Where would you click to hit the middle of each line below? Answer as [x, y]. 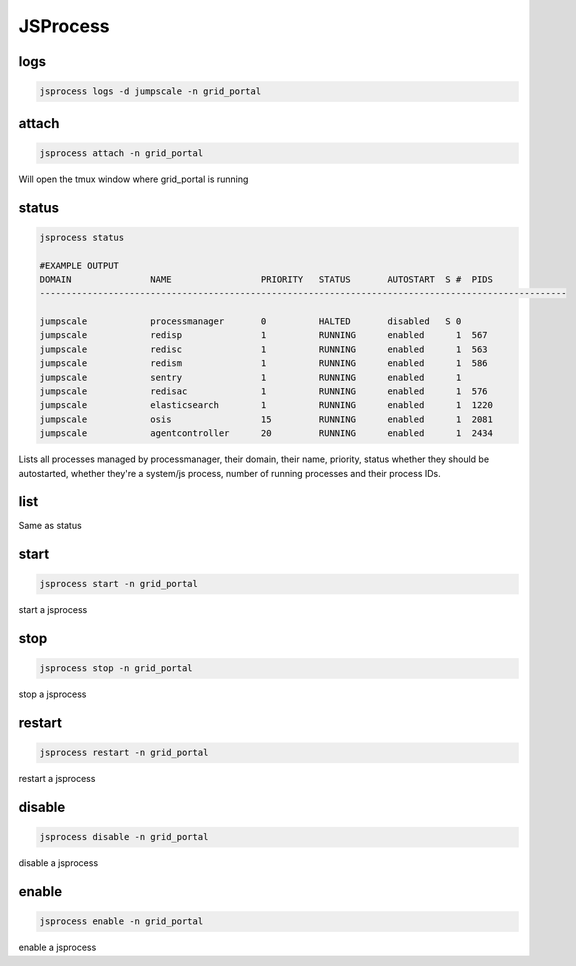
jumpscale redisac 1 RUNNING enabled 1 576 [264, 391]
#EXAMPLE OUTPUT [79, 265]
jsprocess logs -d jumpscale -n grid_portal [150, 91]
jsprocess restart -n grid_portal [124, 753]
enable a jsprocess [57, 947]
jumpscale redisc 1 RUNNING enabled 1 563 [264, 349]
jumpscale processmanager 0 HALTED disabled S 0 [250, 321]
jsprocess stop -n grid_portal [116, 668]
